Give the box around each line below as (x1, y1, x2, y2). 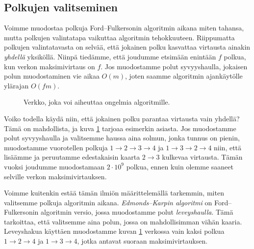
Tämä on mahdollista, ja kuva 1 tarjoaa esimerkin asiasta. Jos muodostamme (4, 123, 236, 133)
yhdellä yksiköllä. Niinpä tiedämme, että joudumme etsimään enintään (4, 51, 216, 61)
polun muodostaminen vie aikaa (4, 71, 100, 81)
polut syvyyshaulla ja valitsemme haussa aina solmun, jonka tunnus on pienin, (4, 133, 240, 143)
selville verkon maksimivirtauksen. (4, 171, 107, 181)
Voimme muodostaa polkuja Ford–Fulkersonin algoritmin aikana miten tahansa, (4, 23, 244, 33)
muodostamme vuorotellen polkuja (4, 142, 108, 152)
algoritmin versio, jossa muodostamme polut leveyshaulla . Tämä (40, 207, 233, 217)
